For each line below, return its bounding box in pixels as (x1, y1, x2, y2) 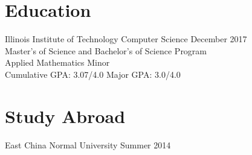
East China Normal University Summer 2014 (5, 138, 171, 151)
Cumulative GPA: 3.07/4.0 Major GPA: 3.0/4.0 (5, 68, 181, 80)
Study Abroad (5, 103, 126, 128)
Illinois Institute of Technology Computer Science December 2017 (5, 33, 247, 45)
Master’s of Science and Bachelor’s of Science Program (5, 44, 207, 57)
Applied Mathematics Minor (5, 56, 110, 69)
